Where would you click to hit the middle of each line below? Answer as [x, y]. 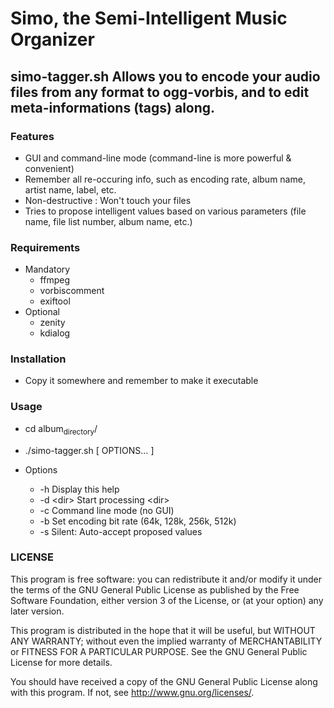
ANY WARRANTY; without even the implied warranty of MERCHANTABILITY [166, 641]
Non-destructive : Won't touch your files [108, 200]
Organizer [52, 39]
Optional [42, 312]
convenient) [49, 168]
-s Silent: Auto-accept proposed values [121, 531]
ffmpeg [54, 280]
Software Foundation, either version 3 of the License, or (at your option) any [167, 600]
